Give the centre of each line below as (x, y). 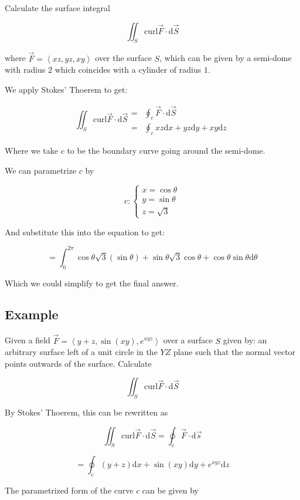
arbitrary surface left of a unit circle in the (81, 352)
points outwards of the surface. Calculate (78, 363)
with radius (25, 70)
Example (32, 314)
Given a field (28, 340)
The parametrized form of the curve (69, 490)
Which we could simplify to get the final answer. (92, 283)
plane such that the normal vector (234, 352)
